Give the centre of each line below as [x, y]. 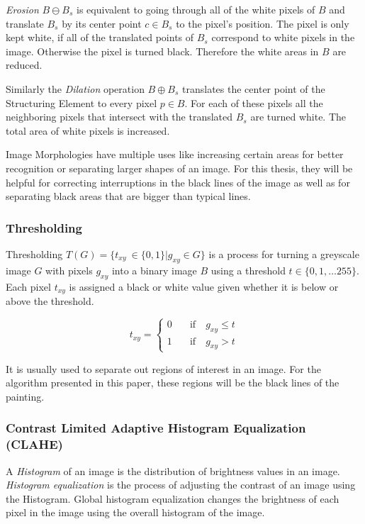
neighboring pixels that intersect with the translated [119, 117]
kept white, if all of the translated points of [100, 37]
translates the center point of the [254, 88]
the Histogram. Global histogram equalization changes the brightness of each [173, 498]
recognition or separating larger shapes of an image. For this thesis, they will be [179, 168]
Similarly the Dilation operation [75, 88]
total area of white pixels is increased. [88, 130]
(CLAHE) [34, 444]
